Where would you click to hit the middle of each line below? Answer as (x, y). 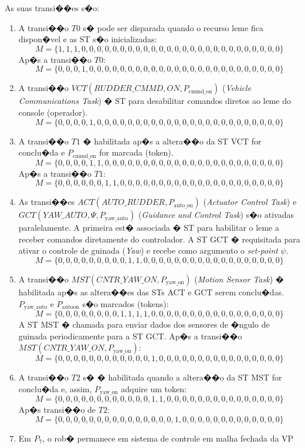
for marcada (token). (136, 152)
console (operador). (53, 112)
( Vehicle (237, 88)
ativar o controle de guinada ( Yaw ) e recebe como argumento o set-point (148, 250)
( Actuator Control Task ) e (250, 202)
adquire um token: (154, 388)
